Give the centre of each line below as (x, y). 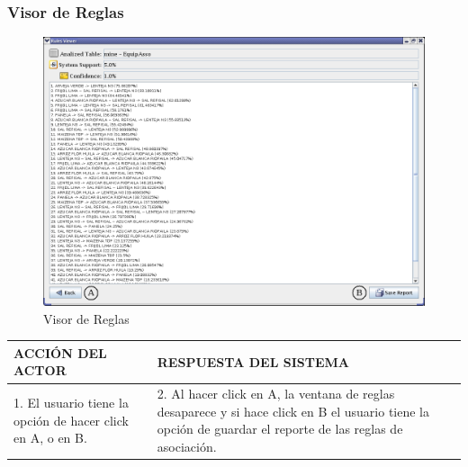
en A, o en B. (50, 438)
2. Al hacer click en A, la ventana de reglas (276, 394)
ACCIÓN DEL (60, 352)
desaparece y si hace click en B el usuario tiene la (293, 411)
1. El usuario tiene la (71, 403)
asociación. (187, 447)
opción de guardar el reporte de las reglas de (280, 429)
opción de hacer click (71, 420)
